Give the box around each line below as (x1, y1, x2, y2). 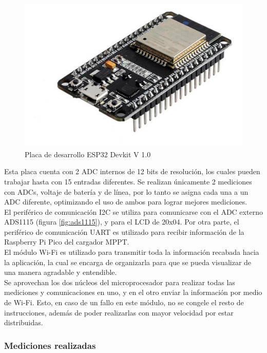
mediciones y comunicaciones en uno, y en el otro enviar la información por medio (4, 287, 262, 298)
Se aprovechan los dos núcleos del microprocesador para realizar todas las (4, 276, 235, 287)
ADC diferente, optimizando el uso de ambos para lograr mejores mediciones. (4, 196, 247, 207)
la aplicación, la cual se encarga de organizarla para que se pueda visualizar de (4, 256, 252, 267)
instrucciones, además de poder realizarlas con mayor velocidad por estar (4, 307, 234, 318)
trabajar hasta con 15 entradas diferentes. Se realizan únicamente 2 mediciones (4, 176, 252, 187)
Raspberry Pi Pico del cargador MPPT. (4, 236, 129, 247)
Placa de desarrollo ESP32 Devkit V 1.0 (25, 148, 151, 159)
